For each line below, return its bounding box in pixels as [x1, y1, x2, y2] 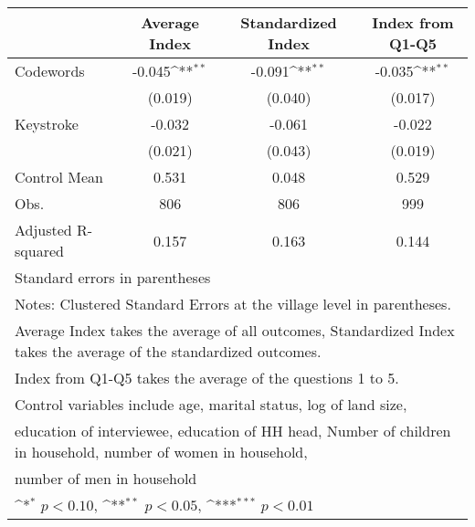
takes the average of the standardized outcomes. [15, 341, 322, 362]
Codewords [15, 60, 85, 81]
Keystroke [15, 113, 79, 134]
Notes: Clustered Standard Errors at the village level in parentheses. [15, 293, 451, 314]
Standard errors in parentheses [15, 267, 211, 288]
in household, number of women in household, [15, 441, 308, 462]
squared [15, 240, 64, 261]
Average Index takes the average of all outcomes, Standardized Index [15, 320, 455, 341]
